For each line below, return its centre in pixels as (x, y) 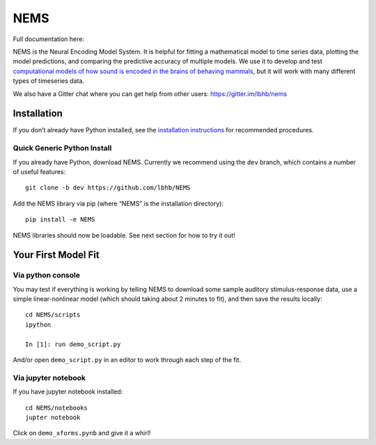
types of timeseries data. (49, 81)
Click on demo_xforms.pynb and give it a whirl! (82, 433)
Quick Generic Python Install (62, 148)
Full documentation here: (49, 39)
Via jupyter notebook (49, 377)
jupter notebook (53, 417)
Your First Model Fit (56, 255)
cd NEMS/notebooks (57, 408)
